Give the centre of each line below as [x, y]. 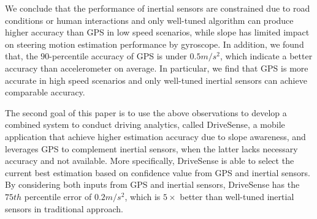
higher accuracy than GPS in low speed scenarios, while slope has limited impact [157, 32]
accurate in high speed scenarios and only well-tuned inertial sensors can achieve [156, 80]
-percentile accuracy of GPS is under [118, 56]
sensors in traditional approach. [64, 208]
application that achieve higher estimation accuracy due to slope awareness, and [155, 136]
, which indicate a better [266, 56]
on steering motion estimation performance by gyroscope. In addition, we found [155, 44]
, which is [143, 196]
